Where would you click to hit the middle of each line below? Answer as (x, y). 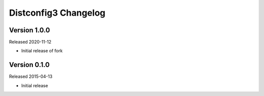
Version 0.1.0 (29, 65)
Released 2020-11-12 (30, 42)
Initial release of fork (42, 51)
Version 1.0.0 (30, 30)
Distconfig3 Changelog (57, 13)
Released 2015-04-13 (31, 76)
